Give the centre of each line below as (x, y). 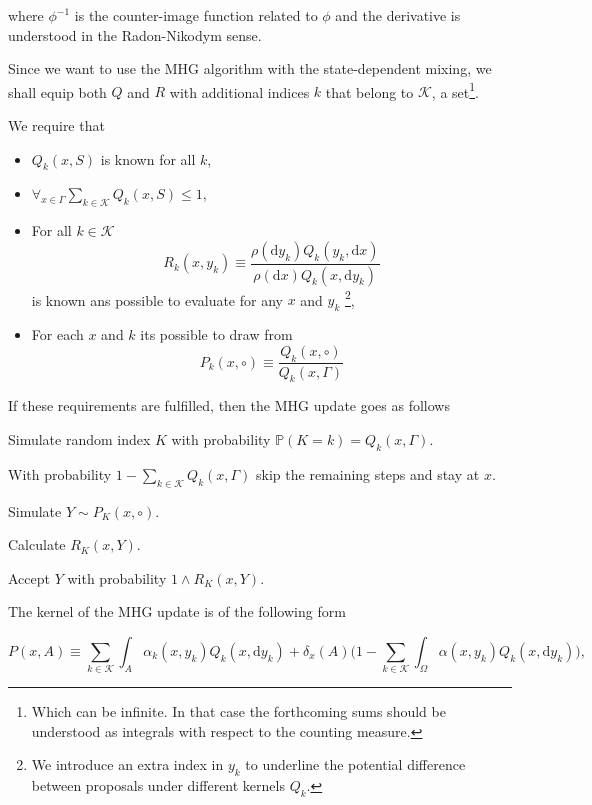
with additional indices (239, 91)
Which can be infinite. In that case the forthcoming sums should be (238, 711)
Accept (29, 577)
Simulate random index (79, 438)
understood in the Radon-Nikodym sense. (135, 34)
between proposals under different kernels (158, 785)
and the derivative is (398, 15)
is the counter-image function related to (196, 15)
